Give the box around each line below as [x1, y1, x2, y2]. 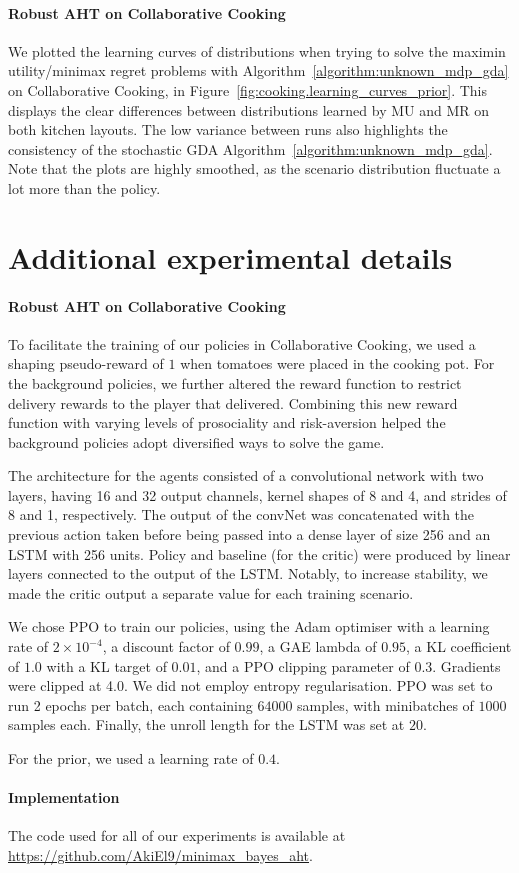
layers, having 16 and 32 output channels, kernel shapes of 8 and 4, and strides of [8, 484, 507, 505]
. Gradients [432, 655, 501, 676]
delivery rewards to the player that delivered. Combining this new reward [8, 392, 458, 413]
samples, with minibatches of [297, 694, 474, 715]
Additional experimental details [8, 236, 453, 277]
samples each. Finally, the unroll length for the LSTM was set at [8, 714, 405, 735]
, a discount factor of [102, 636, 230, 657]
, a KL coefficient [406, 636, 512, 657]
